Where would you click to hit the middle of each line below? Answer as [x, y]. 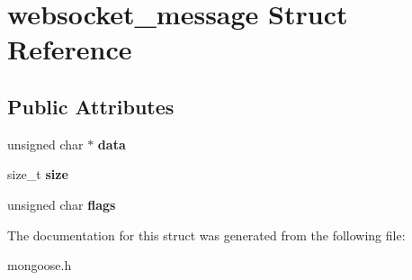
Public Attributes [91, 106]
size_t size [38, 174]
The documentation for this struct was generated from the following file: [206, 235]
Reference [70, 49]
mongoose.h [40, 265]
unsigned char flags [62, 204]
